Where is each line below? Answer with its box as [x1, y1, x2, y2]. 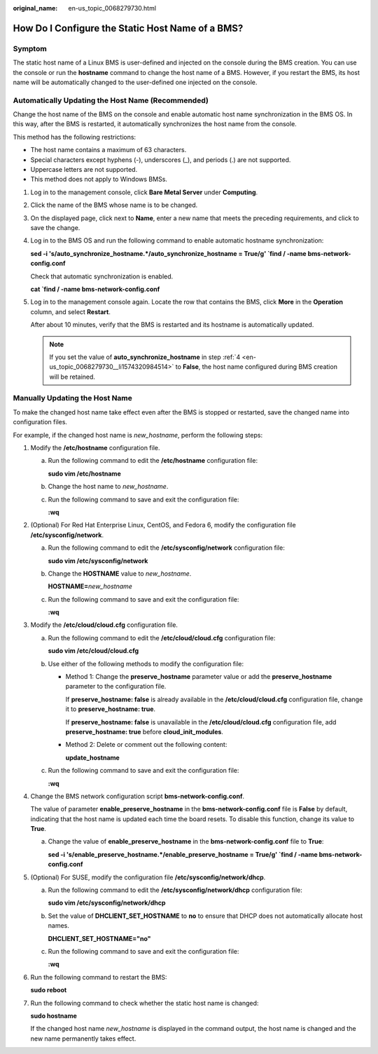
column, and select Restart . [30, 307, 111, 316]
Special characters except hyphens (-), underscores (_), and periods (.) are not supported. [30, 155, 291, 164]
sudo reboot [30, 986, 67, 994]
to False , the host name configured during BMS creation [175, 363, 337, 371]
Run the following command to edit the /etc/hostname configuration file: [48, 457, 258, 465]
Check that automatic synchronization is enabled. [30, 272, 174, 281]
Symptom [13, 43, 47, 53]
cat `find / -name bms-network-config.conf [30, 285, 160, 293]
